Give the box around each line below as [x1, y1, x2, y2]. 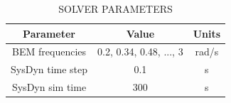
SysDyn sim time [11, 80, 87, 94]
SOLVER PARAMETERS [58, 1, 173, 16]
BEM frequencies [12, 44, 87, 59]
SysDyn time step [11, 62, 88, 77]
